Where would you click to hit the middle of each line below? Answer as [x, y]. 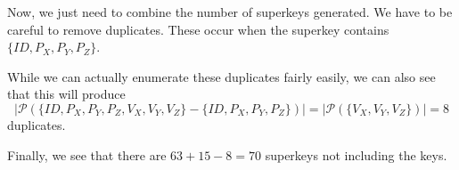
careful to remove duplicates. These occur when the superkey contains [198, 29]
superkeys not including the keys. [356, 154]
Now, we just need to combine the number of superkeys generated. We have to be [230, 12]
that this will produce [66, 94]
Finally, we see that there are [87, 154]
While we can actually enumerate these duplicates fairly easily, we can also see [221, 76]
